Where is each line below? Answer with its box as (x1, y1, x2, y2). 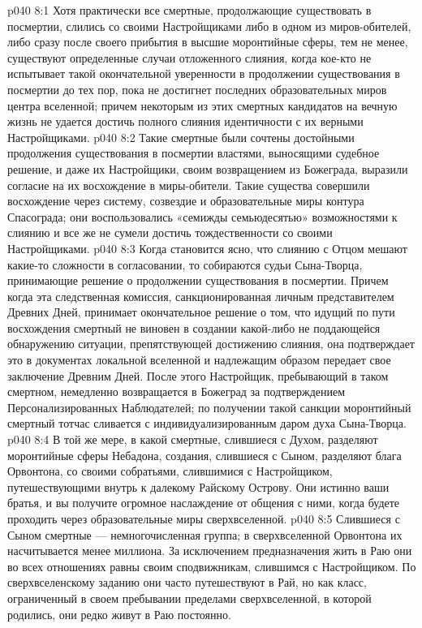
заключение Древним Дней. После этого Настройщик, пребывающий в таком (7, 367, 389, 384)
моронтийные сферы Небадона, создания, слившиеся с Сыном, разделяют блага (7, 446, 402, 463)
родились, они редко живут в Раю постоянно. (7, 605, 231, 622)
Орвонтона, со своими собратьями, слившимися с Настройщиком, (7, 462, 333, 480)
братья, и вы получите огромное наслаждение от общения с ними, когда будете (7, 494, 400, 511)
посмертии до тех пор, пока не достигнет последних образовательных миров (7, 80, 387, 97)
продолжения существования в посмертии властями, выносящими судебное (7, 144, 380, 161)
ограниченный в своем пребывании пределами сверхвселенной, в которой (7, 589, 372, 606)
